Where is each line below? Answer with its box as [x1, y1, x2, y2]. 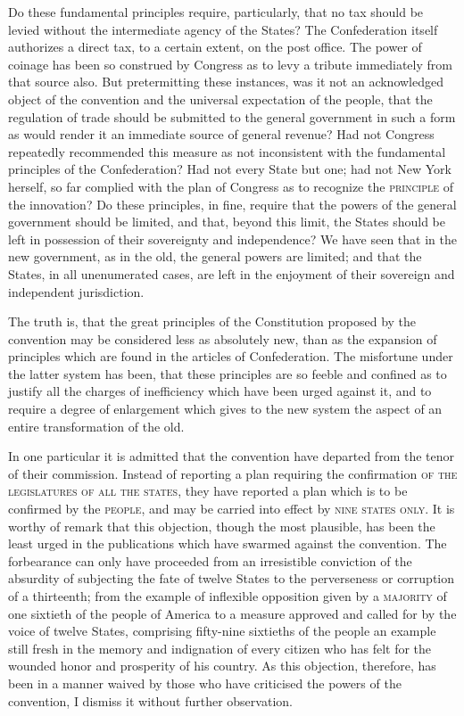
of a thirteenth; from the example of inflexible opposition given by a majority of [8, 587, 447, 605]
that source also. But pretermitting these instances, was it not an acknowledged [8, 72, 444, 91]
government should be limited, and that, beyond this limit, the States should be [8, 212, 445, 231]
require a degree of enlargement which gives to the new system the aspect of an [8, 399, 443, 418]
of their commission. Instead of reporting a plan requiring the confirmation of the [8, 464, 458, 482]
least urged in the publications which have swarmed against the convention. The [8, 534, 447, 553]
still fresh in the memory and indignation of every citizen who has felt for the [8, 638, 432, 657]
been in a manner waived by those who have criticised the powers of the [8, 673, 402, 692]
